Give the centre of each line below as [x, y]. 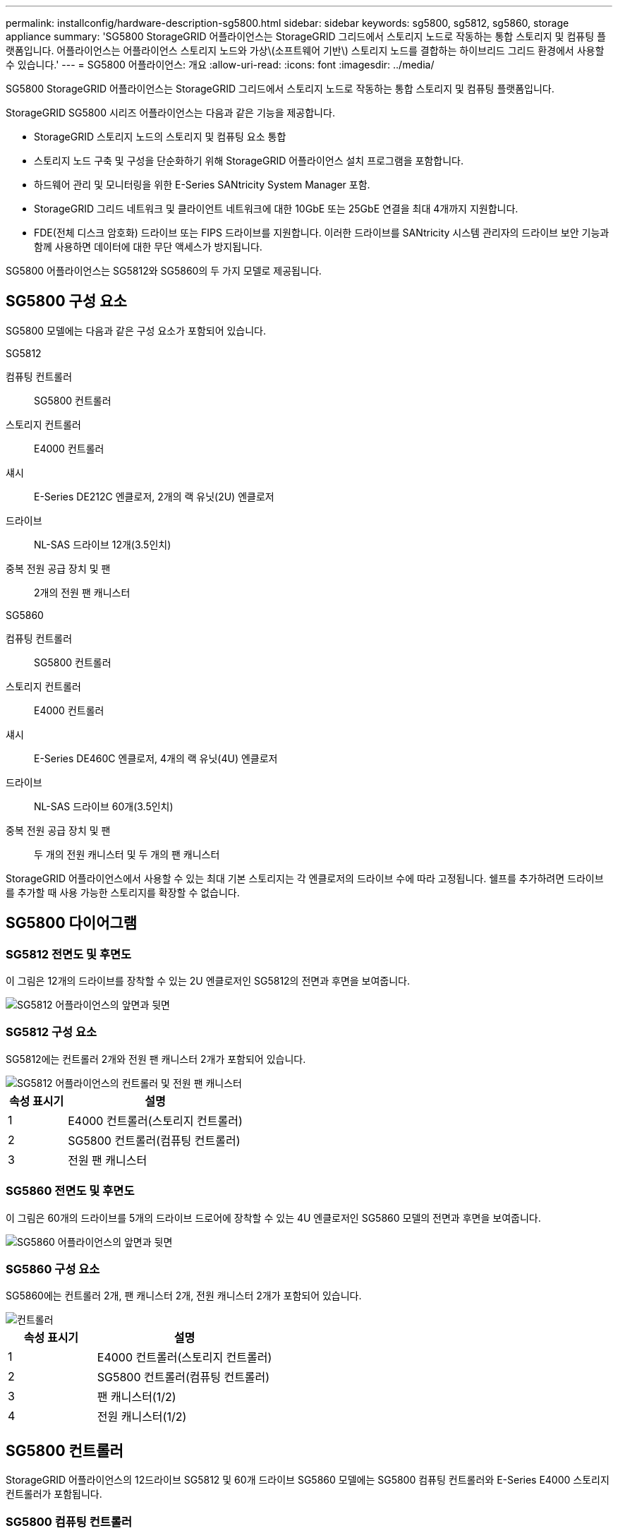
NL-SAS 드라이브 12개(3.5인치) [103, 544]
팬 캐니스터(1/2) [137, 1397]
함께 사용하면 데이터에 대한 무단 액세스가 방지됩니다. [148, 247]
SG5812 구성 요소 [51, 1032]
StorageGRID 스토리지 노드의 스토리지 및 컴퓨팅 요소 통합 [160, 137]
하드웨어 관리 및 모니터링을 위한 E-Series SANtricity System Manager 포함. [202, 185]
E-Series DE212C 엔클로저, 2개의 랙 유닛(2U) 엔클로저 [154, 496]
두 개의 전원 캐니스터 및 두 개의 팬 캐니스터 [127, 854]
